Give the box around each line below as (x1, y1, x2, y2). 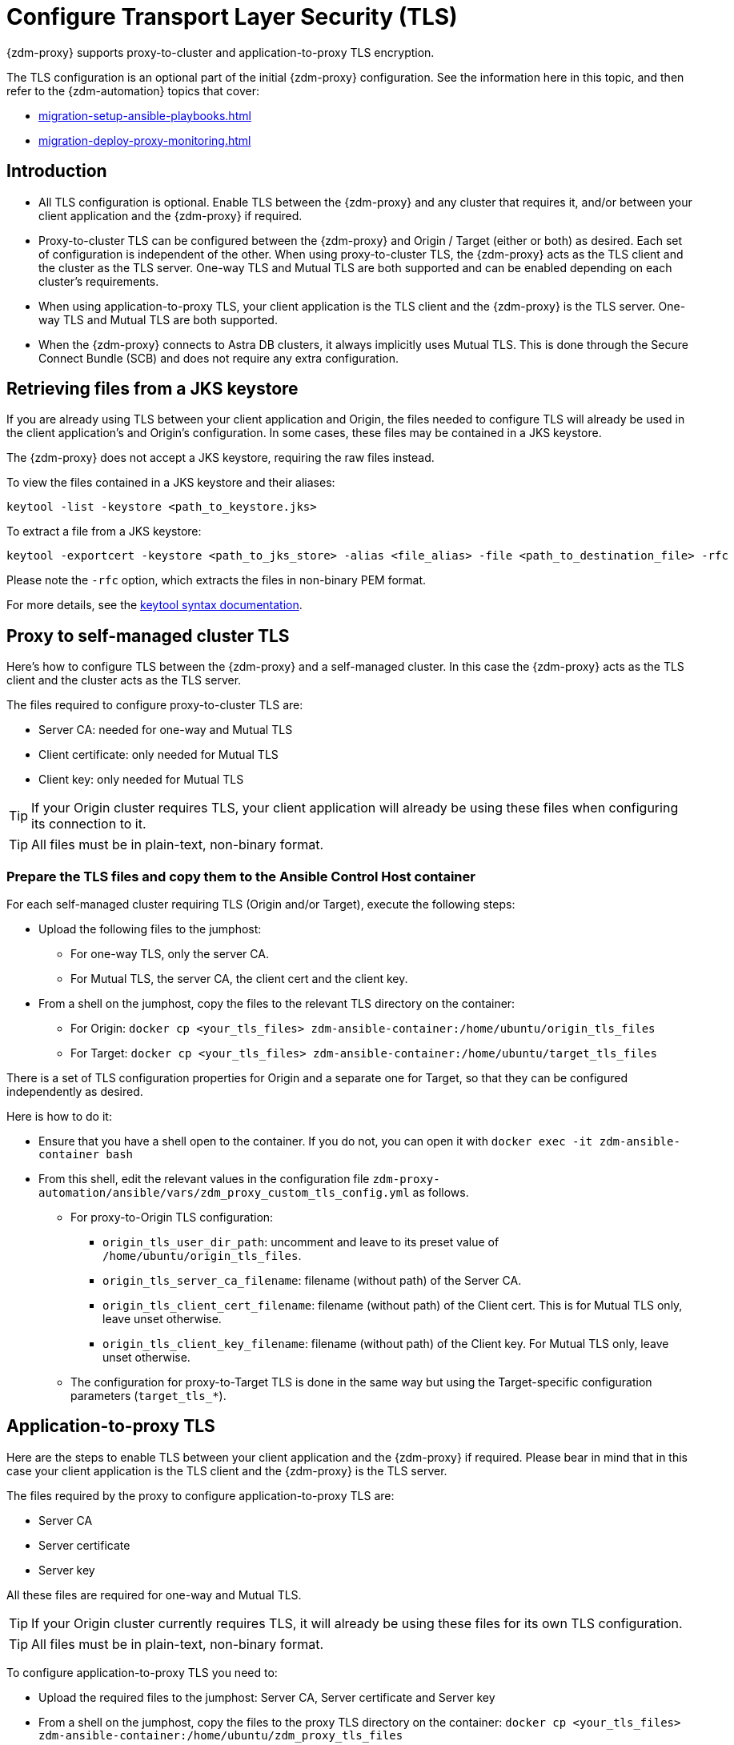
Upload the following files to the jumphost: (38, 922, 262, 937)
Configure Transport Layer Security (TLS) (6, 3, 458, 30)
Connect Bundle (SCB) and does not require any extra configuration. (38, 351, 399, 365)
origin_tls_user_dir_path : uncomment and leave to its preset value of (102, 1235, 499, 1250)
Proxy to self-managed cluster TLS (6, 625, 290, 646)
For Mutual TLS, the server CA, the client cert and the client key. (70, 972, 408, 986)
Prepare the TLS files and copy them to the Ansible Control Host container (6, 868, 475, 885)
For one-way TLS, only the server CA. (70, 947, 269, 961)
